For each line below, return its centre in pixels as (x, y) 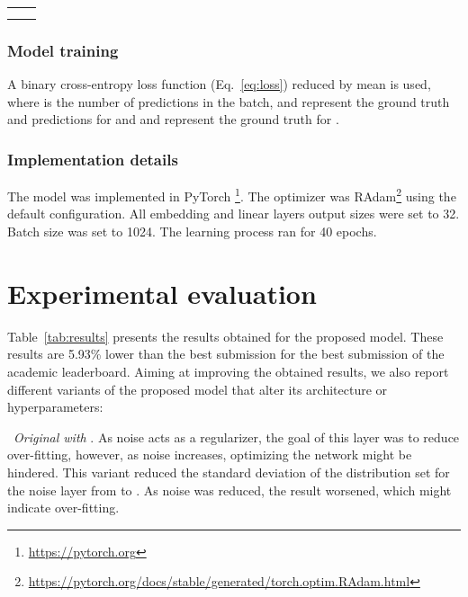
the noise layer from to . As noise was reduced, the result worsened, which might (229, 490)
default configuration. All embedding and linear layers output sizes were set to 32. (234, 214)
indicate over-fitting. (63, 508)
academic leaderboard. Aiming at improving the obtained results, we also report (228, 371)
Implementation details (93, 159)
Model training (63, 50)
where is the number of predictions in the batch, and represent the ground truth (229, 101)
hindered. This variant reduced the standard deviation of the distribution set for (229, 472)
